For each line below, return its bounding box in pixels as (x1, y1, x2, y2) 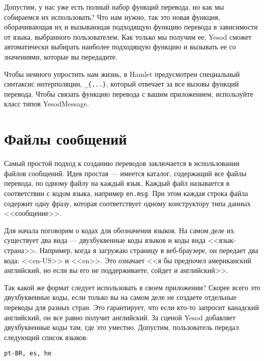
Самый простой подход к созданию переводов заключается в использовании (4, 158, 240, 169)
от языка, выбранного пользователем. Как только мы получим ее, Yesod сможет (4, 31, 252, 42)
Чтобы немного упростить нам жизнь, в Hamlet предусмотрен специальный (4, 68, 240, 79)
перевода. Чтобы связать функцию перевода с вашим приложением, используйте (4, 88, 253, 99)
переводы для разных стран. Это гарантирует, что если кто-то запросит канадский (4, 301, 259, 312)
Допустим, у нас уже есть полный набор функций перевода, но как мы (4, 2, 224, 12)
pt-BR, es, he (4, 350, 52, 357)
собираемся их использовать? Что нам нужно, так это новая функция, (4, 11, 220, 22)
